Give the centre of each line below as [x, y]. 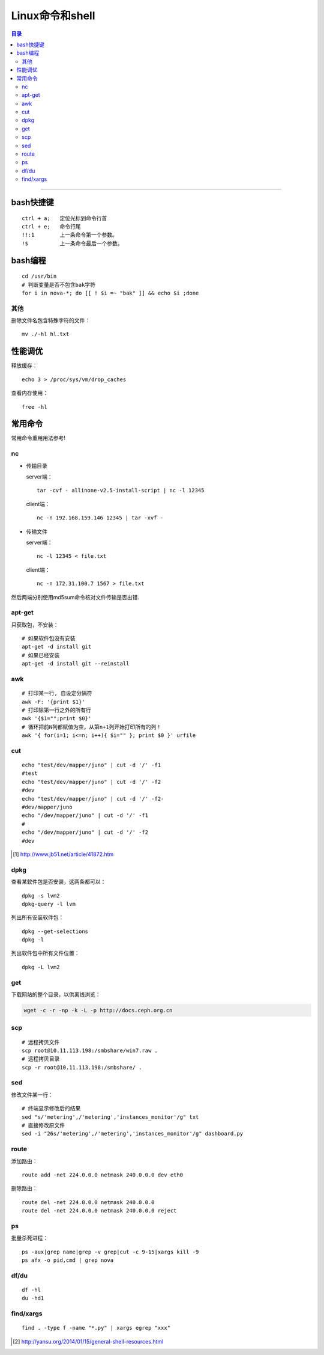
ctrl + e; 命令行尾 [51, 226]
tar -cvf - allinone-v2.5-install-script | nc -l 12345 [121, 491]
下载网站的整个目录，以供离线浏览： [56, 994]
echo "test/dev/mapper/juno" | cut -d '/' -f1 [91, 765]
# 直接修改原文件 [43, 1125]
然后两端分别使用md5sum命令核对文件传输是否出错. [75, 597]
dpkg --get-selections [55, 931]
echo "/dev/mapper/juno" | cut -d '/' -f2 [85, 832]
